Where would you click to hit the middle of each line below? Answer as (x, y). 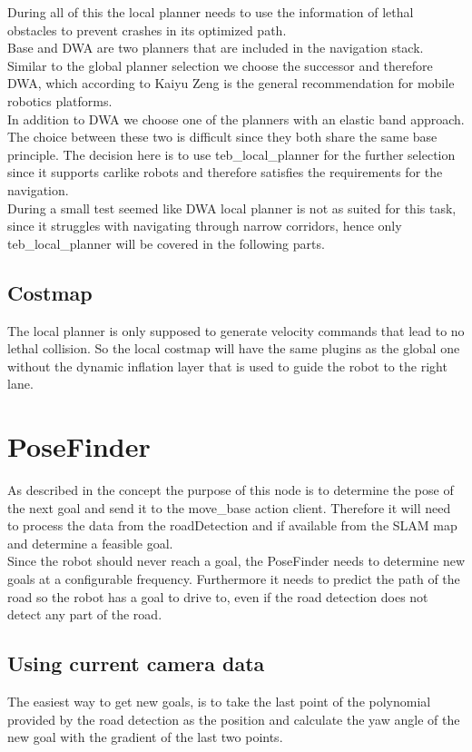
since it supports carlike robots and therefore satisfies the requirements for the (225, 172)
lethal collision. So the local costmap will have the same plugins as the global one (234, 348)
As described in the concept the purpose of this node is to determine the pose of (231, 490)
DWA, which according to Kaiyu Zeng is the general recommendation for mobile (231, 83)
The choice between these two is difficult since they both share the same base (222, 137)
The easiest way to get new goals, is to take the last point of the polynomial (219, 701)
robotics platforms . (60, 100)
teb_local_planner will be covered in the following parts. (166, 243)
